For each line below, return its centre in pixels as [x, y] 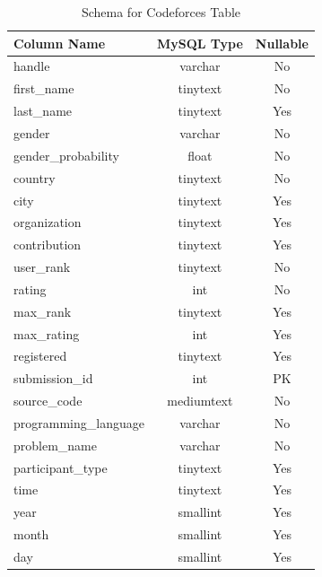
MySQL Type [200, 43]
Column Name [60, 43]
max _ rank [43, 311]
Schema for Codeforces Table [161, 12]
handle [32, 66]
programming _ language [79, 422]
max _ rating [47, 333]
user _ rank [42, 267]
